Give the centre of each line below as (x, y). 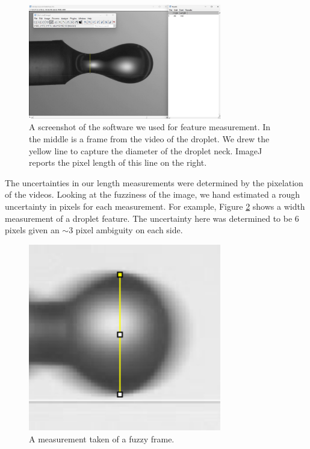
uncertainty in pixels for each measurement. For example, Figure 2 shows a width (155, 206)
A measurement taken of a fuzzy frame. (102, 438)
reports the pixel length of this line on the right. (118, 162)
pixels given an (32, 230)
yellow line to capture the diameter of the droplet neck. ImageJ (146, 150)
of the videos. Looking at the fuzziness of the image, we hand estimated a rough (153, 194)
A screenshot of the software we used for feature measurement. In (150, 127)
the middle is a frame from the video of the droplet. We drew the (149, 139)
